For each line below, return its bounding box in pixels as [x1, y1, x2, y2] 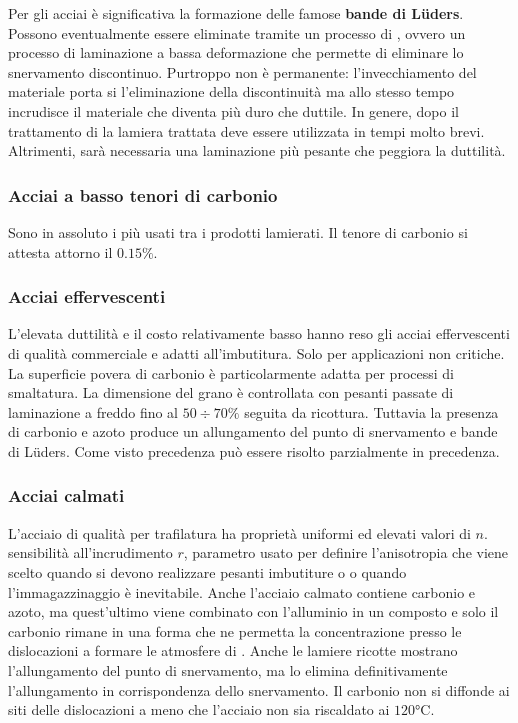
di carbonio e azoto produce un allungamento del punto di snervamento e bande [8, 421, 498, 442]
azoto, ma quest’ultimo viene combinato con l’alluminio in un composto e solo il [8, 601, 499, 622]
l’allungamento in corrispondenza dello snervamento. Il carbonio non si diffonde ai [8, 679, 510, 700]
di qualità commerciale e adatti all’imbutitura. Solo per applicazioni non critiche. [8, 342, 505, 363]
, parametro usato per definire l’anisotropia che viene [183, 542, 509, 563]
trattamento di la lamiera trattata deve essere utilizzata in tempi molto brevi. [8, 120, 485, 141]
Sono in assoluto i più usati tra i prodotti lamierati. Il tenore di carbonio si [8, 221, 468, 242]
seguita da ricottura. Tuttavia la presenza [244, 401, 499, 422]
